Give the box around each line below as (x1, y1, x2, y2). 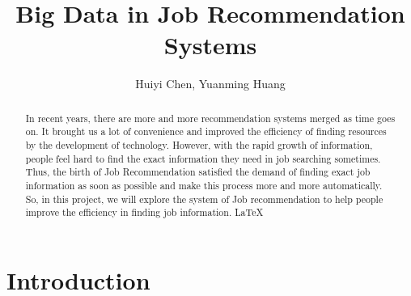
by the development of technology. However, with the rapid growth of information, (25, 138, 373, 152)
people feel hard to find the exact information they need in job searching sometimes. (25, 151, 381, 165)
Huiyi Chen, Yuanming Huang (135, 75, 286, 92)
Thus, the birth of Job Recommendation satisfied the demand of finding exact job (25, 165, 371, 179)
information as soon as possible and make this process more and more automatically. (25, 178, 383, 192)
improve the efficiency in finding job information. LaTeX (25, 205, 264, 219)
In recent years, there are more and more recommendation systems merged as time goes (25, 111, 396, 125)
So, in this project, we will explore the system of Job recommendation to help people (25, 192, 383, 205)
